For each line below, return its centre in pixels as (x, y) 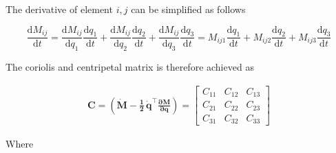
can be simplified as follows (188, 9)
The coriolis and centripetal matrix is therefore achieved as (130, 67)
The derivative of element (59, 9)
